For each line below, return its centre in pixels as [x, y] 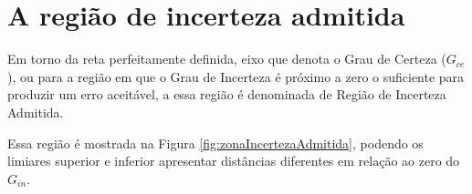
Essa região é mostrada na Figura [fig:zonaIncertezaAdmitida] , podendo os [215, 143]
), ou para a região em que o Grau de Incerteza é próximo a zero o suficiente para [236, 76]
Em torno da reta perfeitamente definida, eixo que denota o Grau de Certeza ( [227, 59]
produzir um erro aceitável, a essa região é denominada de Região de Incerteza [227, 94]
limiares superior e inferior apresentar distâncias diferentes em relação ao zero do [234, 161]
